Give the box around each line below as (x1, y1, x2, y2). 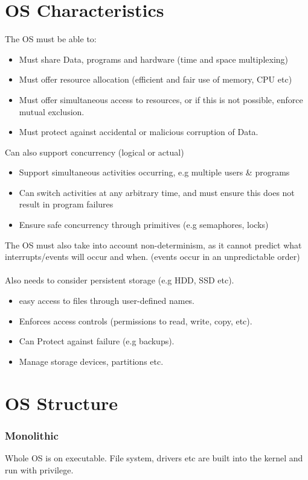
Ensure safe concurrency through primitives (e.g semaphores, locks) (19, 218, 269, 231)
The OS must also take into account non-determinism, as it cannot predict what (5, 238, 302, 251)
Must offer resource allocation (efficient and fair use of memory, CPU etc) (19, 73, 292, 86)
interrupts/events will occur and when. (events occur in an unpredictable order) (5, 250, 300, 263)
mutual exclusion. (19, 105, 85, 118)
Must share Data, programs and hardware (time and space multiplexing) (19, 52, 289, 65)
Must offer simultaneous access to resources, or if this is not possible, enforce (19, 93, 303, 106)
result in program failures (19, 198, 114, 210)
